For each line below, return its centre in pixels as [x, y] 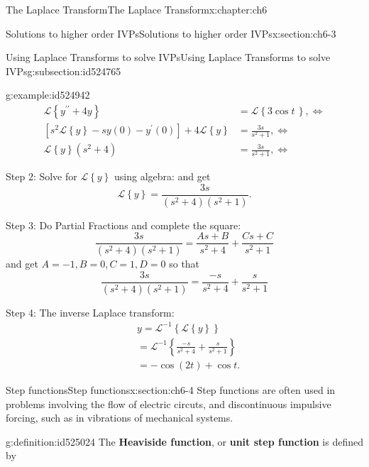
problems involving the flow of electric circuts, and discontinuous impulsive [169, 403]
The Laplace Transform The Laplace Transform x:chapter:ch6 [137, 9]
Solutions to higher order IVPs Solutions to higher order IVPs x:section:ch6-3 [171, 33]
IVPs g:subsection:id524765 [64, 71]
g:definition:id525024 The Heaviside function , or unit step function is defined [184, 441]
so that [184, 264]
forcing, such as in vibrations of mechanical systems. [120, 418]
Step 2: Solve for [42, 176]
